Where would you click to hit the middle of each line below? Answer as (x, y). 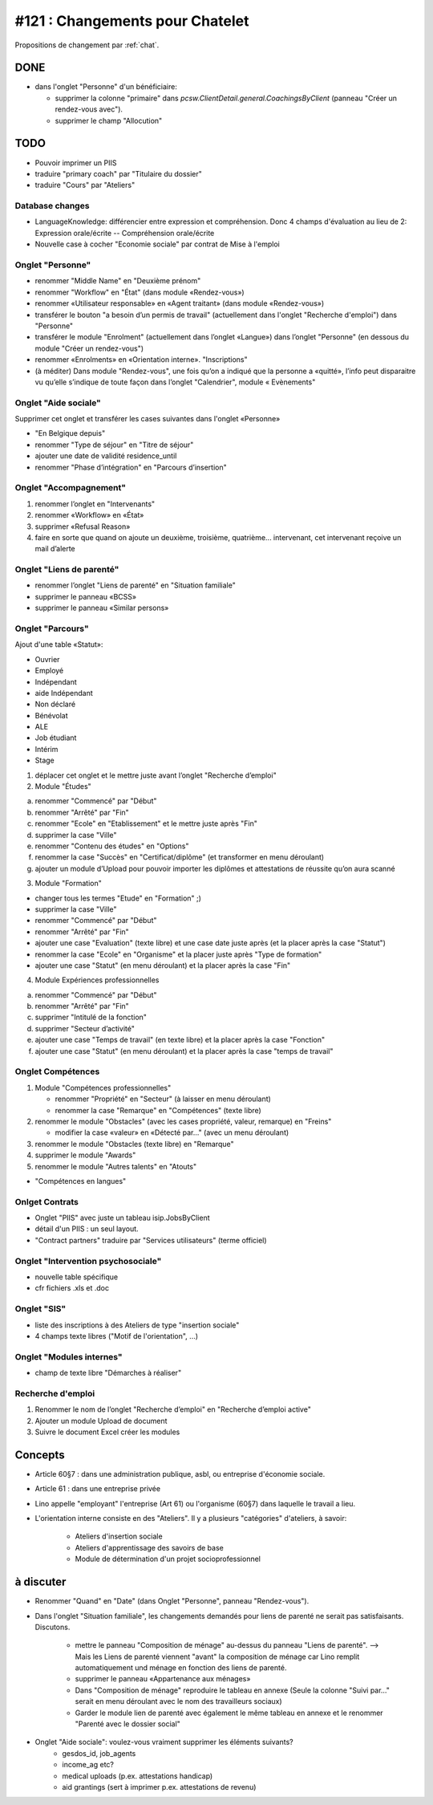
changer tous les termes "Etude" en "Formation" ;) (118, 898)
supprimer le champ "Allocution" (109, 120)
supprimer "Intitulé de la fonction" (91, 1017)
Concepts (40, 1455)
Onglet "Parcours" (52, 628)
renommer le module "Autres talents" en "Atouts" (115, 1166)
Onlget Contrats (47, 1201)
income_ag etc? (88, 1765)
